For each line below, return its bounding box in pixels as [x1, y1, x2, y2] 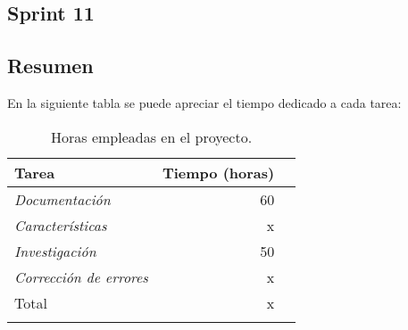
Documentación [14, 188, 111, 210]
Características [14, 214, 107, 235]
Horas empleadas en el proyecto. [51, 126, 253, 147]
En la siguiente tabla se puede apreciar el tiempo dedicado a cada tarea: [7, 93, 402, 111]
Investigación [14, 240, 96, 261]
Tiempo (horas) [162, 161, 275, 183]
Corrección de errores [14, 266, 148, 287]
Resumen [7, 52, 94, 79]
